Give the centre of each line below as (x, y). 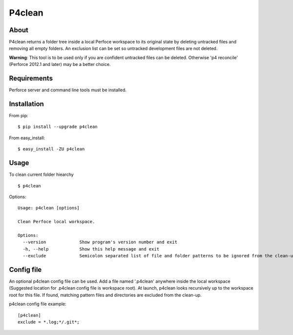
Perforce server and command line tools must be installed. (68, 90)
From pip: (19, 116)
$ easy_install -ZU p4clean (51, 149)
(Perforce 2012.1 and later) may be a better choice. (60, 64)
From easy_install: (27, 138)
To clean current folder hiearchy (42, 175)
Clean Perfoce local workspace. (56, 222)
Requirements (31, 78)
